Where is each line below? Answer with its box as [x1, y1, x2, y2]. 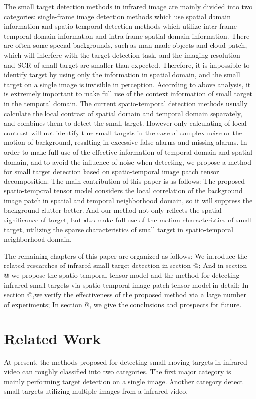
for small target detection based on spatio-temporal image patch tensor [4, 166, 219, 177]
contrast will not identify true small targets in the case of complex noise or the [4, 127, 242, 137]
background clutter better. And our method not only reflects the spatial [4, 205, 222, 215]
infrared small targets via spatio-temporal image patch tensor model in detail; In [4, 279, 249, 290]
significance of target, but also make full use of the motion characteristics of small [4, 215, 252, 225]
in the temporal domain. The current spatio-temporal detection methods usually [4, 98, 248, 108]
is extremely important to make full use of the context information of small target [4, 89, 253, 99]
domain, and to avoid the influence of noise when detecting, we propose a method [4, 156, 251, 167]
